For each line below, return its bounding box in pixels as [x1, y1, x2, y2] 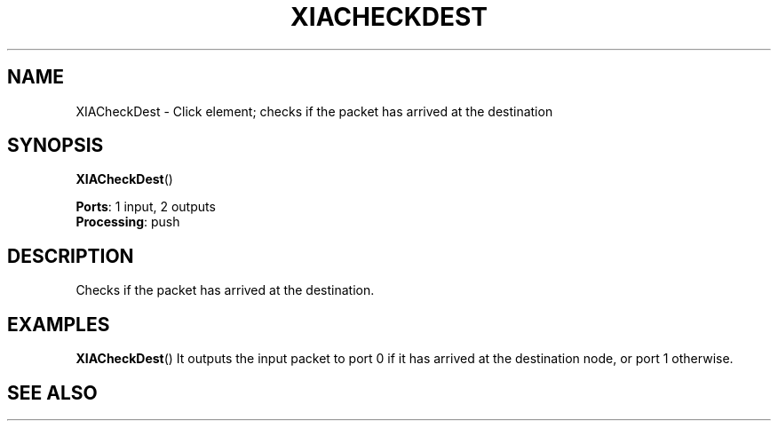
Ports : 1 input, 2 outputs [75, 199, 216, 215]
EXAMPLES [7, 313, 110, 336]
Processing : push [75, 214, 180, 230]
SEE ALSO [7, 381, 98, 404]
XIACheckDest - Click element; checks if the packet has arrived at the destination [75, 103, 553, 119]
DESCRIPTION [7, 244, 134, 267]
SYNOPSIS [7, 134, 104, 157]
